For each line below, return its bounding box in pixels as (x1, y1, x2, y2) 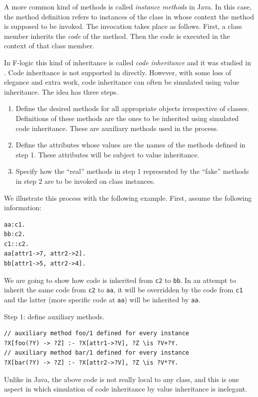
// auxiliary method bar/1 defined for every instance (4, 349, 189, 357)
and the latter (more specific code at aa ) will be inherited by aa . (4, 294, 200, 304)
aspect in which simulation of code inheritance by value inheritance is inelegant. (4, 384, 248, 394)
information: (4, 202, 42, 213)
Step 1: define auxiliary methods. (4, 311, 104, 321)
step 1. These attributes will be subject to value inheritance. (15, 149, 199, 159)
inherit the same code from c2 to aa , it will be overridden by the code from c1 (4, 284, 243, 295)
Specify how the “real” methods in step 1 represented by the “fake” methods (15, 166, 249, 176)
